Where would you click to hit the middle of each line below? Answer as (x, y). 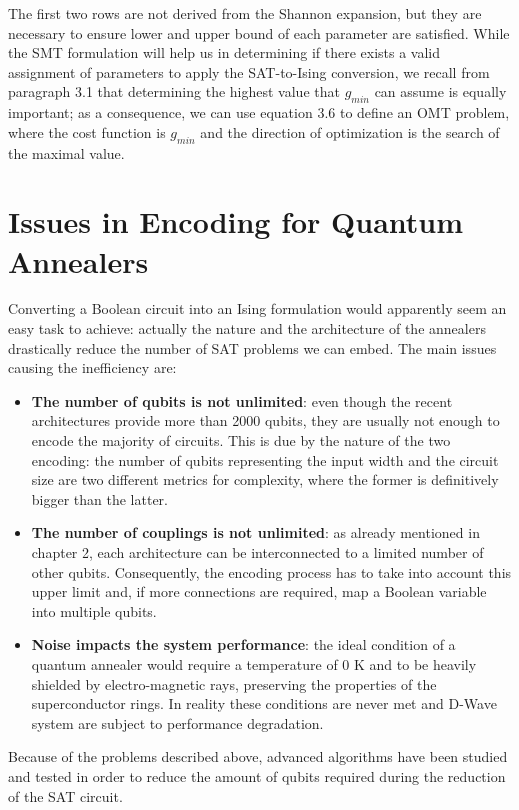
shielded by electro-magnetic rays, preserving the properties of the (234, 683)
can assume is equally (440, 91)
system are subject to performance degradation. (177, 722)
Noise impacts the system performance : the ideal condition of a (243, 644)
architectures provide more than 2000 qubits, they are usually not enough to (265, 420)
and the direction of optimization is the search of (350, 131)
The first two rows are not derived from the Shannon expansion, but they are (245, 13)
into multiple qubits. (94, 610)
